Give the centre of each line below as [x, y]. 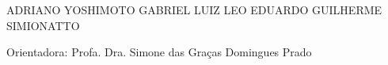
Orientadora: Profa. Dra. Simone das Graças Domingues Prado [159, 52]
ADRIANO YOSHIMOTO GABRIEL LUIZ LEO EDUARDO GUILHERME [194, 10]
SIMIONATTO [43, 25]
